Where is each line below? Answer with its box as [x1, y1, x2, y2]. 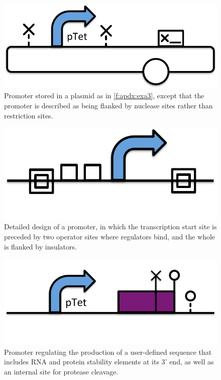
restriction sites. [4, 110, 53, 120]
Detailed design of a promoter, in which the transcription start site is [4, 221, 217, 232]
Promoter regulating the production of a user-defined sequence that [4, 346, 212, 357]
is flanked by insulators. [4, 241, 77, 251]
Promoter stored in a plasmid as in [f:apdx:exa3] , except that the [4, 90, 204, 101]
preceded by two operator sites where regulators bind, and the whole [4, 231, 215, 242]
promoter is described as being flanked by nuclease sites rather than [4, 100, 213, 110]
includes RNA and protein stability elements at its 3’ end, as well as [4, 356, 214, 367]
